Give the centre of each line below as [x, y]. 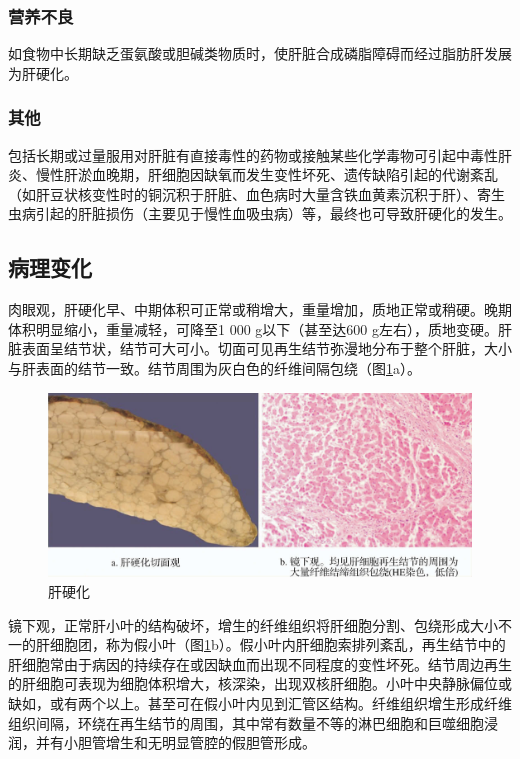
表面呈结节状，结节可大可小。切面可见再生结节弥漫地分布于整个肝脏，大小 [266, 348]
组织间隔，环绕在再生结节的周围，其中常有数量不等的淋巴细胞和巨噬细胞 [246, 722]
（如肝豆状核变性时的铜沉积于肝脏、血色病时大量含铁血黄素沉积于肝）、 [242, 193]
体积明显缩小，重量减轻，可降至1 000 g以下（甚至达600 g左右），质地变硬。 [253, 328]
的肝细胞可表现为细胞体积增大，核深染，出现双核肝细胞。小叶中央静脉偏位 [253, 683]
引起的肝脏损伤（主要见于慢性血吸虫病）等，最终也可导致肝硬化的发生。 [273, 213]
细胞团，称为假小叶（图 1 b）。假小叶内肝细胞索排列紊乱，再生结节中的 [277, 644]
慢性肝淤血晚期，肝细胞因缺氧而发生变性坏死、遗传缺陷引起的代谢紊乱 [266, 174]
